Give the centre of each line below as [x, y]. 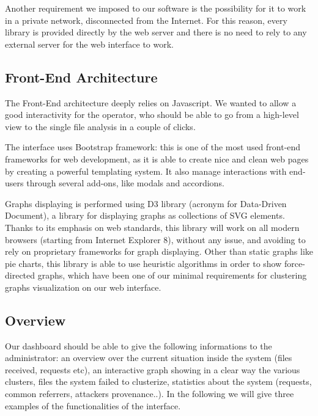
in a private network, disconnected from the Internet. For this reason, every [146, 20]
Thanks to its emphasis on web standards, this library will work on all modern [152, 227]
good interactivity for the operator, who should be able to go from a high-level [152, 115]
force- [294, 263]
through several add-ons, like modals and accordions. [125, 183]
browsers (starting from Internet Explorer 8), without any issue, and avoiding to [155, 239]
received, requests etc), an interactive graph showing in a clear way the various [153, 369]
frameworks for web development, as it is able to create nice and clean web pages [157, 159]
